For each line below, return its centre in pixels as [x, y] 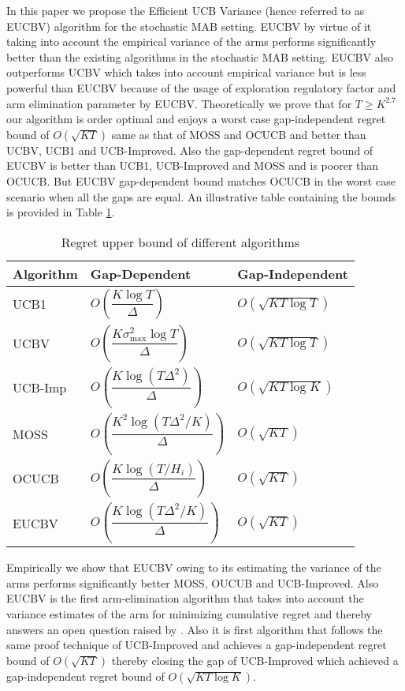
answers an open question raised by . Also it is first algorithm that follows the [195, 629]
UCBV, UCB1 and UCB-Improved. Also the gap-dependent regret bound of [190, 150]
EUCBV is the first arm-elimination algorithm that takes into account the [185, 598]
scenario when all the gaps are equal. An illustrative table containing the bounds [201, 196]
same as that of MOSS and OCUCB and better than [239, 134]
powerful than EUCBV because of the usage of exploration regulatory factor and [201, 87]
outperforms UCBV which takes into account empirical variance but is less [186, 72]
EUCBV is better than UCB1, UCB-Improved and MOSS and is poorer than [193, 165]
